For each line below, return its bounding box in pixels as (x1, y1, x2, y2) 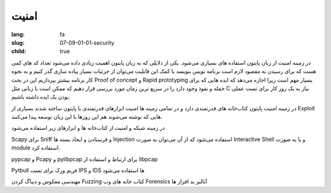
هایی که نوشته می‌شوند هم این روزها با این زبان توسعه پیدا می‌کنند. (11, 113, 162, 121)
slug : (11, 39, 25, 46)
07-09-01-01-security (59, 39, 115, 46)
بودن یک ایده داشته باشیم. (11, 93, 70, 100)
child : (11, 48, 27, 55)
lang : (11, 31, 25, 38)
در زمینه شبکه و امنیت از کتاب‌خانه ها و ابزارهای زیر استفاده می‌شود (11, 124, 165, 132)
